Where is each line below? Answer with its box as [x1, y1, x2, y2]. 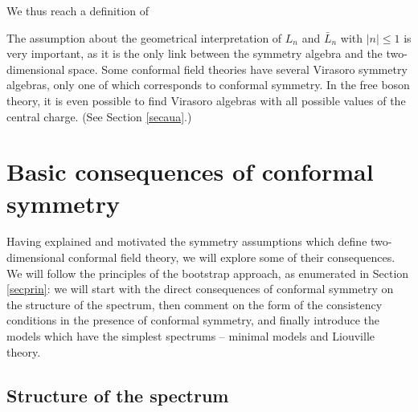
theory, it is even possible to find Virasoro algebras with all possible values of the [6, 92, 406, 108]
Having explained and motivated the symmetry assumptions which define [6, 233, 367, 250]
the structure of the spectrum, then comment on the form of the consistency [6, 296, 383, 312]
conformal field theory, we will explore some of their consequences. [68, 249, 395, 266]
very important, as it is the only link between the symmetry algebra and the [6, 45, 383, 62]
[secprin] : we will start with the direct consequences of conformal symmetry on [6, 280, 394, 297]
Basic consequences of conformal [6, 155, 374, 188]
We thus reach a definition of [6, 2, 150, 18]
